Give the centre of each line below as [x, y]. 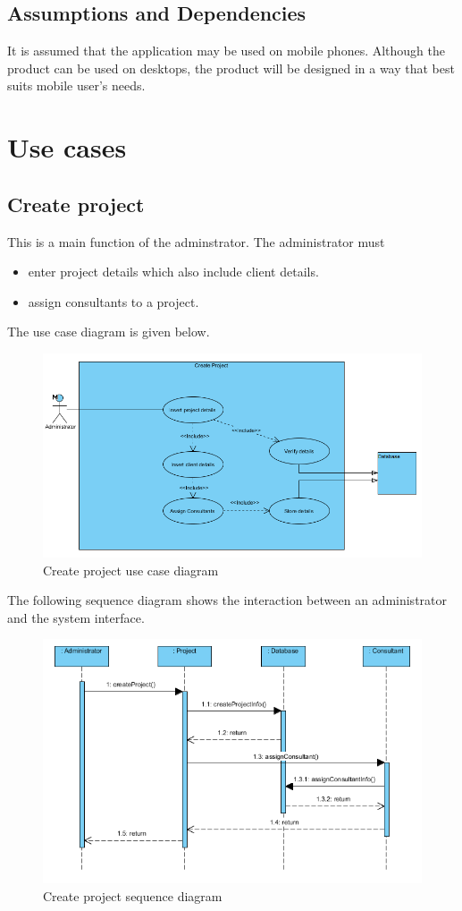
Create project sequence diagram [133, 895]
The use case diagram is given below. [109, 332]
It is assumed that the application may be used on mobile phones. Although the [226, 51]
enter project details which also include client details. [173, 272]
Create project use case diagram [131, 570]
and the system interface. [76, 617]
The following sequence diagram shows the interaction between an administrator [227, 600]
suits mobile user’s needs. [76, 85]
